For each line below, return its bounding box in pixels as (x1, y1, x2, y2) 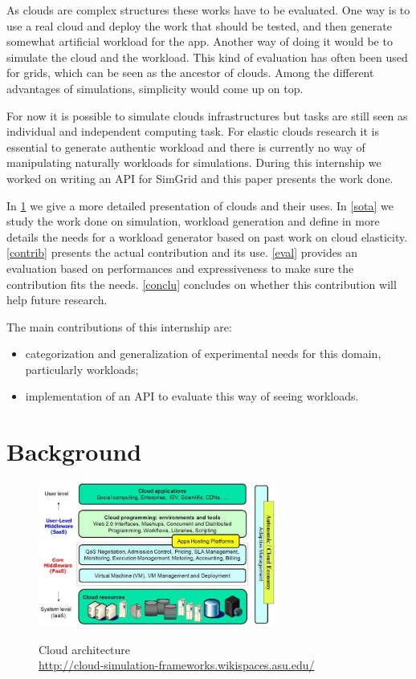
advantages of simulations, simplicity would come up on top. (6, 79, 304, 96)
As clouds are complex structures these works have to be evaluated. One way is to (6, 2, 410, 18)
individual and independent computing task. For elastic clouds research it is (6, 123, 379, 140)
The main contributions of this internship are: (6, 318, 232, 335)
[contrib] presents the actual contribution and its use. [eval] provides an (6, 244, 357, 261)
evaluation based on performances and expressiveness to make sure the (6, 259, 354, 276)
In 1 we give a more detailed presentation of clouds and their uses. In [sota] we (6, 197, 394, 213)
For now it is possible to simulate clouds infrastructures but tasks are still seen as (6, 107, 408, 124)
